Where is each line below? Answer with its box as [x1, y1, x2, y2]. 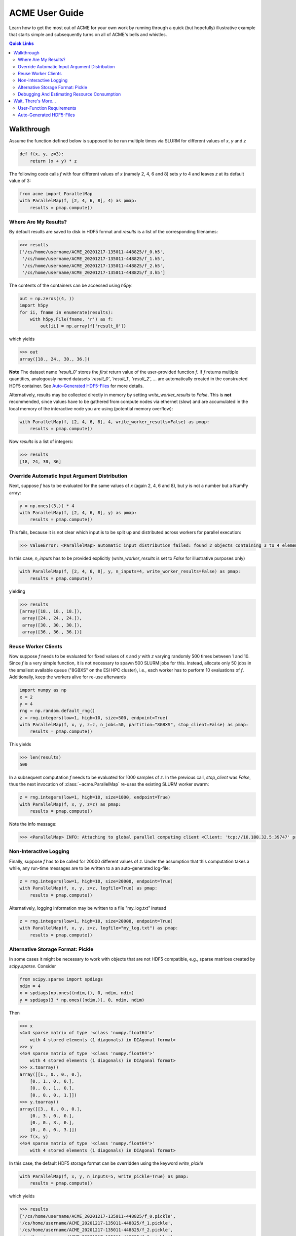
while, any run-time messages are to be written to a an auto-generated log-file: [9, 865, 170, 871]
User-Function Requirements [18, 105, 76, 111]
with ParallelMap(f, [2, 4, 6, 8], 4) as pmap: [19, 198, 137, 204]
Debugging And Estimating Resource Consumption [18, 91, 121, 97]
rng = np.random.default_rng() [19, 708, 96, 714]
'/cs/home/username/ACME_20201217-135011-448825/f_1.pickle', [19, 1220, 173, 1226]
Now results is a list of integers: [9, 439, 74, 444]
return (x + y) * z [30, 158, 77, 164]
